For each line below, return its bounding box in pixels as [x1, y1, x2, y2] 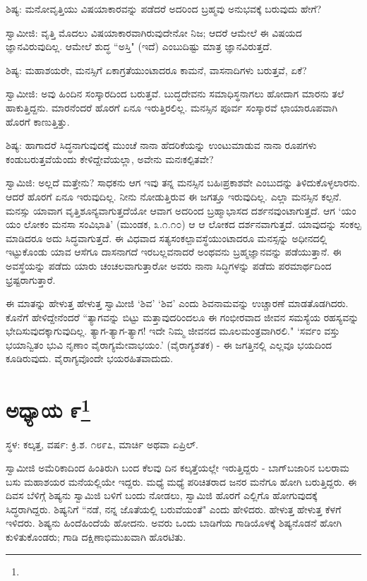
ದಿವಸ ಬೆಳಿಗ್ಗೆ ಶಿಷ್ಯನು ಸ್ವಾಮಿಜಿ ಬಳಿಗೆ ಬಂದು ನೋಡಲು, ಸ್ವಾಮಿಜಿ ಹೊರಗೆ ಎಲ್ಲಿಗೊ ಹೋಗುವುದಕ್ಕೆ [6, 488, 318, 503]
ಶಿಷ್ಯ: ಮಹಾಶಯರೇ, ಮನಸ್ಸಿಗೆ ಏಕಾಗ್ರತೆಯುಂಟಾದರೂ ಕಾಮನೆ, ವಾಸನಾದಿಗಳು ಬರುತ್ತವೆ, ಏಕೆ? [6, 62, 307, 77]
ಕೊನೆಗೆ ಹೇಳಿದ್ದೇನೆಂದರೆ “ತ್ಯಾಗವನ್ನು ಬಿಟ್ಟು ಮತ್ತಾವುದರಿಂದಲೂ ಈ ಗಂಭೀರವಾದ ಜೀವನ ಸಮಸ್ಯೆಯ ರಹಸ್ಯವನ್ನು [6, 309, 359, 324]
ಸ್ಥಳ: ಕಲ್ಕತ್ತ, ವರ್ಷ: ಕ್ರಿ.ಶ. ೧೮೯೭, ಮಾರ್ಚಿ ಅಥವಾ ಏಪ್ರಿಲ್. [6, 436, 198, 451]
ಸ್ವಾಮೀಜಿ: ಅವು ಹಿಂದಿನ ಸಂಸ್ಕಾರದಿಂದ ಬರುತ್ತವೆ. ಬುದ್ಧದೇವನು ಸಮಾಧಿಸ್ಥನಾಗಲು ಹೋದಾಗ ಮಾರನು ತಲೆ [6, 86, 344, 101]
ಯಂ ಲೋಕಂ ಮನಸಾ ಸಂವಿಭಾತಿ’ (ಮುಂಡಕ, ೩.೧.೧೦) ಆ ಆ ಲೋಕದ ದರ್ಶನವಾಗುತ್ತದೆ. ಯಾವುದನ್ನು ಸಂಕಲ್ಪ [6, 217, 361, 232]
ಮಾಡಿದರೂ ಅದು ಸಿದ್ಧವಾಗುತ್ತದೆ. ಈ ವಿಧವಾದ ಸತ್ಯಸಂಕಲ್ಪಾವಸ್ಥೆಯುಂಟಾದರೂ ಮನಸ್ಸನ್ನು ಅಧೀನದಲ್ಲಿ [6, 230, 327, 245]
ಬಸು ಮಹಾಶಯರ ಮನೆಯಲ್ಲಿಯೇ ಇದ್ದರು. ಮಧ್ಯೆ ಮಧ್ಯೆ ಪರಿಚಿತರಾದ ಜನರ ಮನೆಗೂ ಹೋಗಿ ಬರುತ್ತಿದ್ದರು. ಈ [6, 474, 357, 489]
